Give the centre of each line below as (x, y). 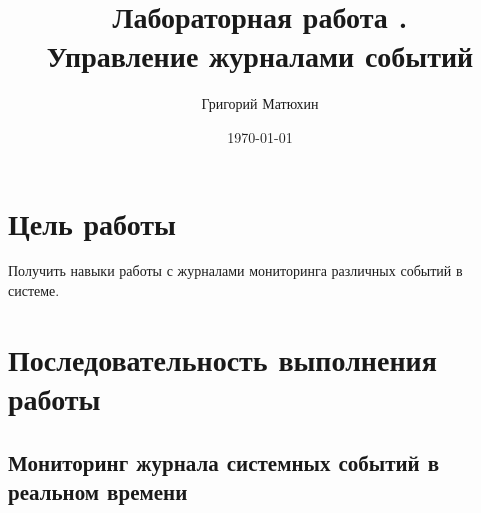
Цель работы (92, 222)
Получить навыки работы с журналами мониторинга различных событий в (235, 270)
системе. (34, 290)
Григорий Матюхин (260, 103)
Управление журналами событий (260, 55)
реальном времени (98, 490)
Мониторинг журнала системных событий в (224, 461)
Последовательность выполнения (222, 358)
